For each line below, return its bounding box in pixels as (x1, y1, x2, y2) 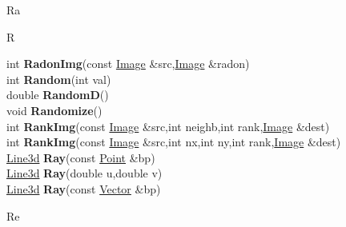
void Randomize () (6, 102, 103, 118)
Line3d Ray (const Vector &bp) (6, 180, 161, 197)
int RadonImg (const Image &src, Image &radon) (6, 55, 250, 72)
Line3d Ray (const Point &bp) (6, 149, 155, 165)
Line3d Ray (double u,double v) (6, 165, 163, 181)
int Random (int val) (6, 70, 111, 87)
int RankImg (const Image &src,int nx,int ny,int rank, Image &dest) (6, 133, 341, 150)
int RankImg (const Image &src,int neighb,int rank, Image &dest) (6, 117, 330, 134)
